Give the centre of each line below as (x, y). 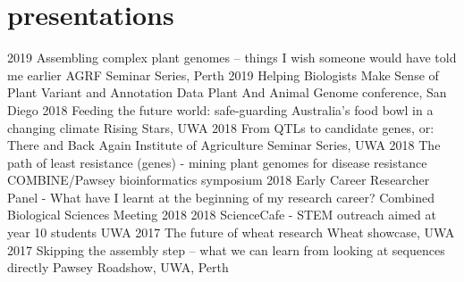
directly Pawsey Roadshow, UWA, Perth (118, 267)
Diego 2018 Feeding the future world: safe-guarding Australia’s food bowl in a (220, 109)
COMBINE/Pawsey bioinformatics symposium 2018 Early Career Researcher (219, 180)
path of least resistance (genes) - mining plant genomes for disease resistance (217, 162)
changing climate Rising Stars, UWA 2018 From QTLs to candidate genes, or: (221, 127)
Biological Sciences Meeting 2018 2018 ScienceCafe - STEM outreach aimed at (222, 215)
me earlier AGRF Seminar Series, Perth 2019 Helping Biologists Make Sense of (223, 75)
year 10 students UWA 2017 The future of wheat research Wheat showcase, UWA (231, 232)
